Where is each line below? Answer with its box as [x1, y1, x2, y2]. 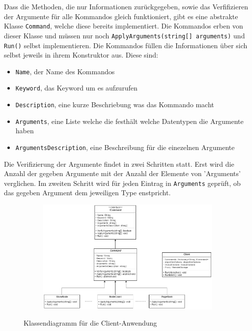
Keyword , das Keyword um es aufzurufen [15, 83, 138, 93]
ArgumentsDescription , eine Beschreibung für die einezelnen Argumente [15, 142, 235, 152]
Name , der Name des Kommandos [15, 66, 115, 76]
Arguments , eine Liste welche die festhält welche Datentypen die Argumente [15, 116, 244, 126]
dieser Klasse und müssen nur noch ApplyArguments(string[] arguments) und [4, 30, 245, 40]
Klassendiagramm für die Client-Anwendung [24, 318, 157, 328]
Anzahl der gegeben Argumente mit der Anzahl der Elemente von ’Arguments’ [4, 168, 241, 179]
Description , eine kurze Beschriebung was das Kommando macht [15, 99, 214, 110]
